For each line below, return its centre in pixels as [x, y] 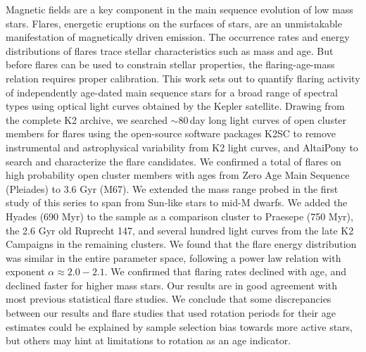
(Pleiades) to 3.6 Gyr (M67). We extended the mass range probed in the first [172, 188]
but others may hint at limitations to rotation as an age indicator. [149, 340]
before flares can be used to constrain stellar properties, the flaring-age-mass [170, 64]
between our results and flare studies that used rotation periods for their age [171, 313]
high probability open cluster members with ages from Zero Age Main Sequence [178, 175]
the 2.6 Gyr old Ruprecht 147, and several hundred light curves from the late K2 [180, 230]
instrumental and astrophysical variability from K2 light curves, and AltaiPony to [182, 147]
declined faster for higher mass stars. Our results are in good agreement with [172, 285]
